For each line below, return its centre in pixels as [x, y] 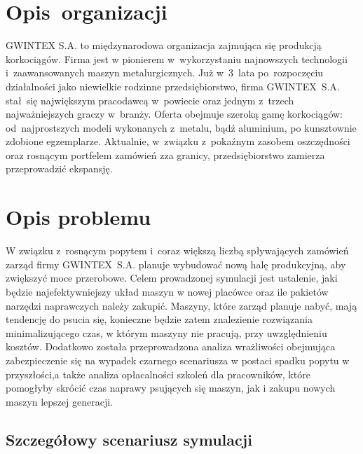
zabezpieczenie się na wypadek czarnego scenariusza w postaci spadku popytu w [178, 360]
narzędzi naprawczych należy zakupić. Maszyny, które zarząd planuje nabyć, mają [181, 305]
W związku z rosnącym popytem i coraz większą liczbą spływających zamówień [177, 250]
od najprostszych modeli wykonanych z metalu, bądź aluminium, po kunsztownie [181, 127]
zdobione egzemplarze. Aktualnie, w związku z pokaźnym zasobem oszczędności [178, 141]
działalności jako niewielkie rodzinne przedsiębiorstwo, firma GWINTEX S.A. [173, 86]
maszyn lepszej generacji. [60, 401]
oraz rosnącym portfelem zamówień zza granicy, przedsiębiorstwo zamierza [165, 154]
